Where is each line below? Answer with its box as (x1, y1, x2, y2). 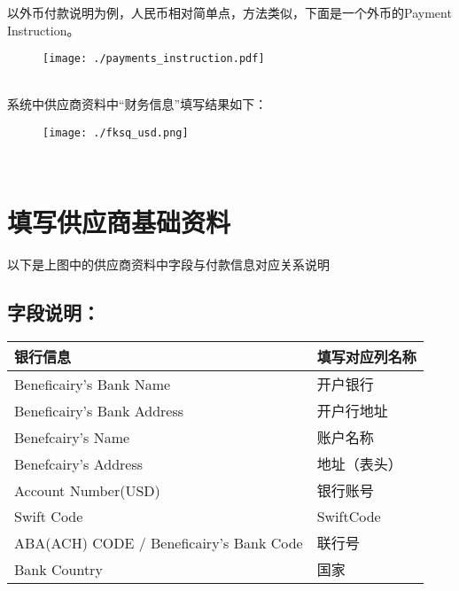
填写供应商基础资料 (7, 204, 231, 240)
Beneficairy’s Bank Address (14, 400, 184, 421)
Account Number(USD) (14, 479, 160, 501)
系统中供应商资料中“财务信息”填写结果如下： (7, 95, 268, 113)
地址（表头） (316, 454, 402, 475)
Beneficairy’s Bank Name (14, 373, 171, 394)
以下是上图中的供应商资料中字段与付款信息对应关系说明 (7, 255, 330, 274)
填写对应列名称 (316, 346, 416, 368)
